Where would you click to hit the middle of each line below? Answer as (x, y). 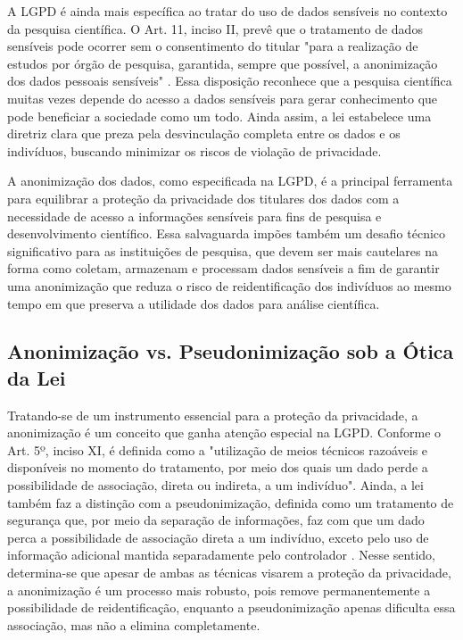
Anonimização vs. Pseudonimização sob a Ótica (231, 351)
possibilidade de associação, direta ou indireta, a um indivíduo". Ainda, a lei (215, 485)
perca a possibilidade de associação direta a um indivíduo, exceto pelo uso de (218, 537)
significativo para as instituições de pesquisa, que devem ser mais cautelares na (223, 250)
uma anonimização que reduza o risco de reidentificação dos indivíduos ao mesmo (229, 285)
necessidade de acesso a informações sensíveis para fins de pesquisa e (194, 216)
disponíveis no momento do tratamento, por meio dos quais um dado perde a (218, 467)
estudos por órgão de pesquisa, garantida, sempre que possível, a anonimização (223, 63)
